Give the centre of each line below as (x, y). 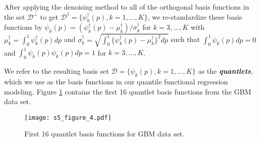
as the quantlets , (225, 71)
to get (49, 16)
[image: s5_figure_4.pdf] (68, 117)
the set (15, 16)
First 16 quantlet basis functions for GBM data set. (104, 134)
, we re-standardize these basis (195, 16)
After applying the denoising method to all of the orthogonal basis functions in (127, 7)
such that (185, 39)
